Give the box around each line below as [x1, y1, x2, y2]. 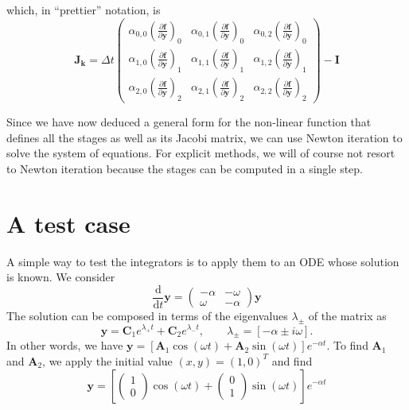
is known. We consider [6, 269, 115, 285]
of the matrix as [308, 307, 387, 324]
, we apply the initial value [42, 352, 173, 369]
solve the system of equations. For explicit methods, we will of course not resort [6, 145, 395, 161]
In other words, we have [6, 337, 123, 354]
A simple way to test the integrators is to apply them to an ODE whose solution [6, 253, 399, 269]
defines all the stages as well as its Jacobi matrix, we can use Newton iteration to [6, 129, 403, 145]
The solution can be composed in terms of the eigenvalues [6, 307, 288, 324]
